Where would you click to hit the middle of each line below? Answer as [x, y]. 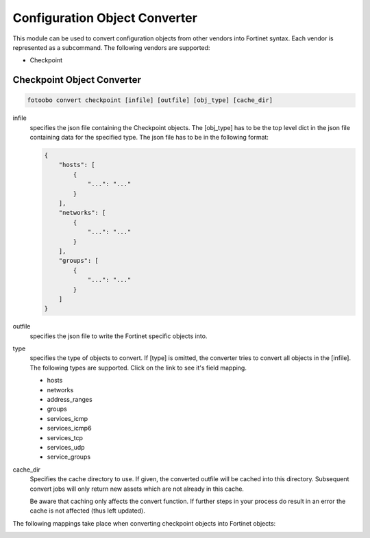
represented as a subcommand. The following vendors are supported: [111, 47]
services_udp [66, 447]
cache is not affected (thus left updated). [87, 511]
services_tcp [65, 437]
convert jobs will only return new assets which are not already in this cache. [137, 489]
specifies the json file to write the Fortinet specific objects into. [119, 336]
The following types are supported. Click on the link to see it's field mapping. [138, 368]
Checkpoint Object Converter [77, 80]
